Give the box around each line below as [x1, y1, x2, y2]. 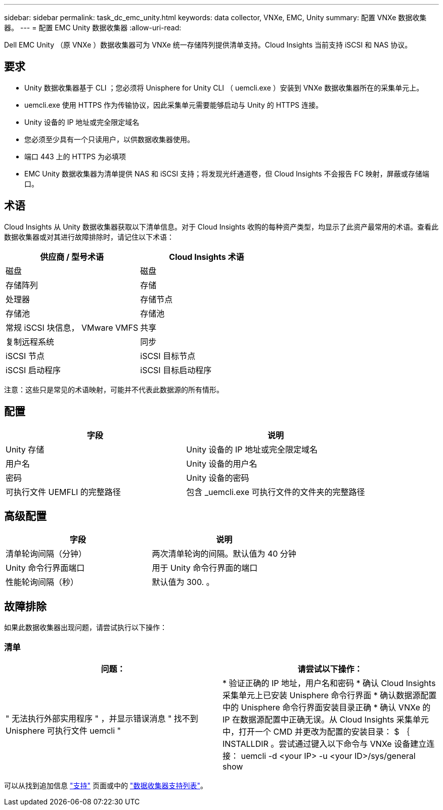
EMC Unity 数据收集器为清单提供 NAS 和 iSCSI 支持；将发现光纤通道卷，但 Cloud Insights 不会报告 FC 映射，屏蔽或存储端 [24, 169, 429, 178]
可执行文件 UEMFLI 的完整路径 [6, 486, 121, 497]
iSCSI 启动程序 [6, 365, 61, 375]
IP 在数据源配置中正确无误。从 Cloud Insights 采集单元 [223, 714, 429, 725]
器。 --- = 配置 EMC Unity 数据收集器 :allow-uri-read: [4, 23, 182, 32]
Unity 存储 [6, 444, 45, 455]
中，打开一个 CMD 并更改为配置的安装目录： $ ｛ [223, 726, 410, 737]
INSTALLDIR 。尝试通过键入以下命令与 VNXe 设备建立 [223, 738, 427, 749]
